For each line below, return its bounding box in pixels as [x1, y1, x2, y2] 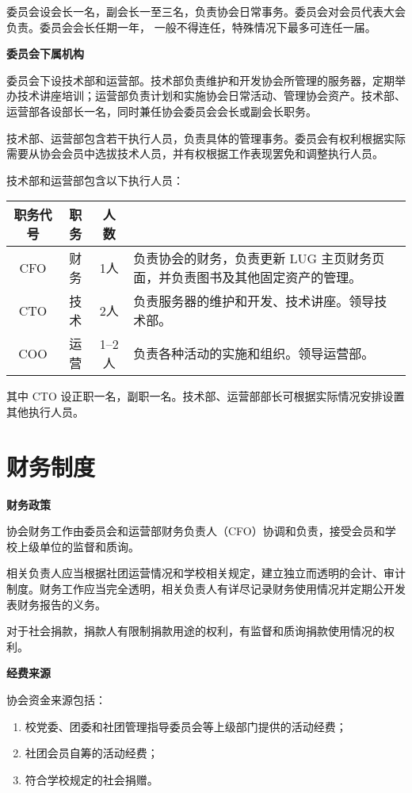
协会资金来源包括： [6, 691, 106, 707]
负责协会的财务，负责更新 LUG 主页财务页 [133, 249, 385, 268]
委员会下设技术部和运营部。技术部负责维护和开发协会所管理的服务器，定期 [6, 71, 395, 88]
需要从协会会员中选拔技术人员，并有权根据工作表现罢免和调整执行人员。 [6, 145, 383, 162]
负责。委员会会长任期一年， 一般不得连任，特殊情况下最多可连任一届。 [6, 18, 376, 35]
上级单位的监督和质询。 [17, 538, 139, 554]
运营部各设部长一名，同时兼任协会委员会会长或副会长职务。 [6, 102, 317, 119]
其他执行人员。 [6, 403, 84, 419]
